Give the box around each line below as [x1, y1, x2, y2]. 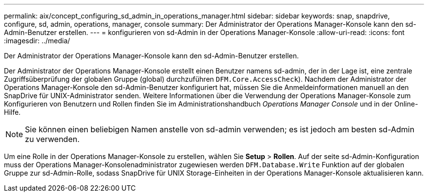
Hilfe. [4, 108, 21, 116]
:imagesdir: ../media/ [4, 36, 70, 45]
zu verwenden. [25, 134, 80, 144]
